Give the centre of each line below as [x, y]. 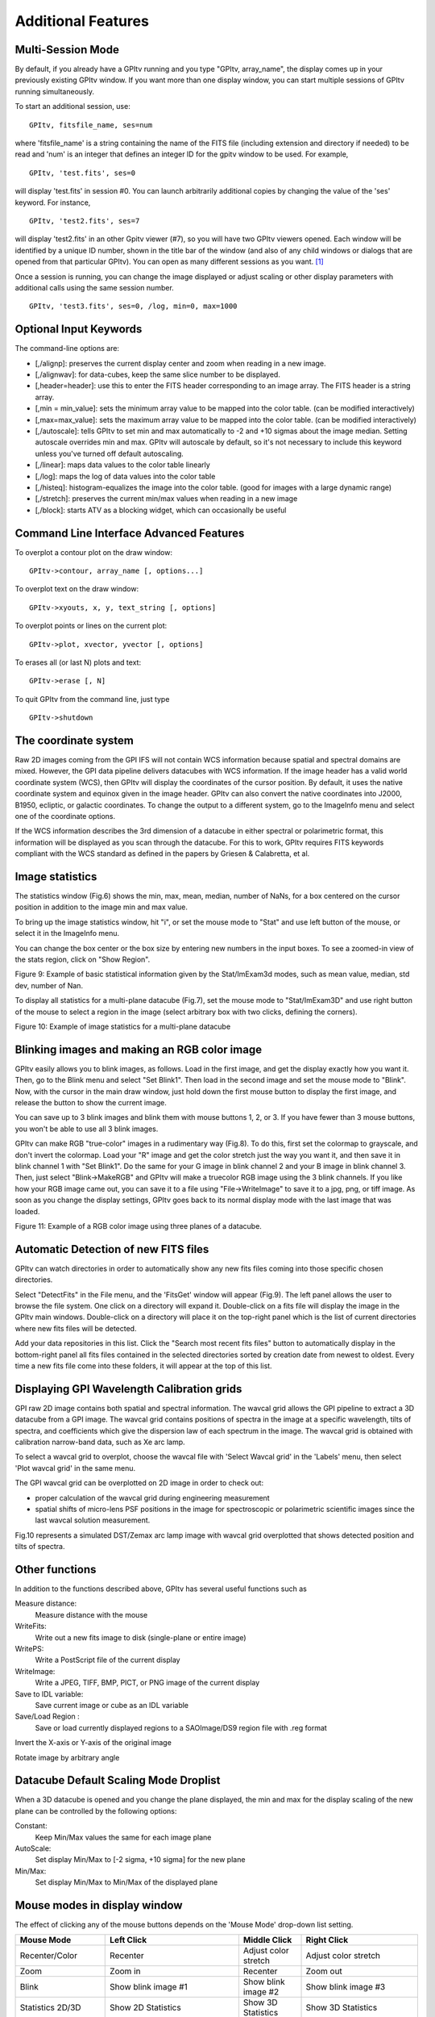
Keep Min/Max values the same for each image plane [123, 1837]
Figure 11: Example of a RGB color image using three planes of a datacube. [138, 1226]
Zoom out [324, 1971]
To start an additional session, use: [72, 106]
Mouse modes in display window [99, 1905]
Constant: [31, 1826]
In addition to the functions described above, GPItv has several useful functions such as [161, 1589]
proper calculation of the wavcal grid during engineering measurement [152, 1497]
